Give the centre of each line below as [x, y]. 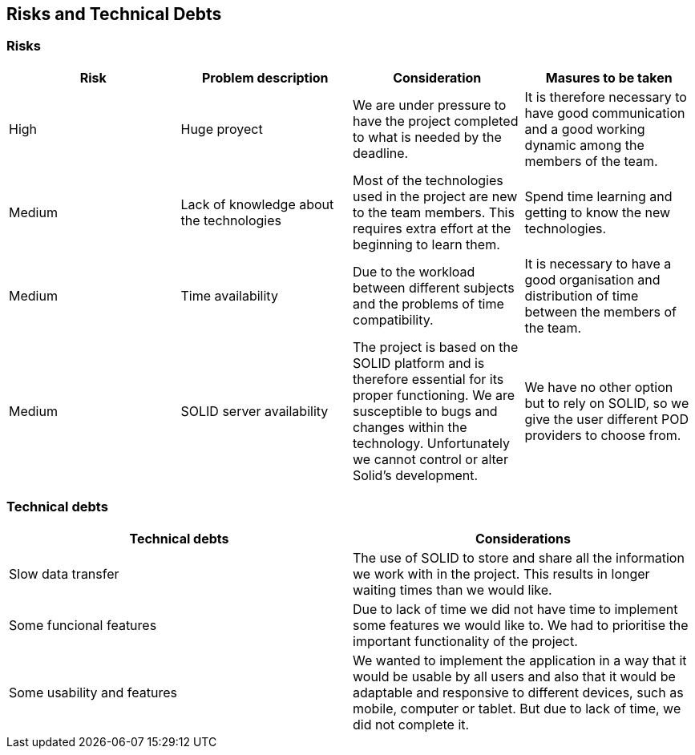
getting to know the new [598, 212]
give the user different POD [606, 419]
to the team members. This [434, 212]
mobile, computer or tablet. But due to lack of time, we [517, 708]
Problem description [265, 77]
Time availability [229, 295]
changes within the [410, 427]
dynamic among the [584, 145]
